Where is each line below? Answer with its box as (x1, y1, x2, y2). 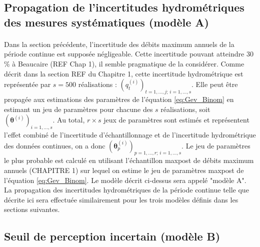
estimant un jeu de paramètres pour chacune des (4, 103, 153, 114)
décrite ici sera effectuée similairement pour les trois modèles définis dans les (4, 194, 238, 204)
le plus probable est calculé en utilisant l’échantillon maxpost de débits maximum (4, 155, 254, 165)
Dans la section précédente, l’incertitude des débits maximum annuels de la (4, 38, 234, 49)
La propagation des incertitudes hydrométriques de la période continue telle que (4, 184, 249, 195)
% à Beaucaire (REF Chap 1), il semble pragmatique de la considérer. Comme (4, 58, 244, 68)
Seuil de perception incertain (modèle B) (4, 228, 220, 244)
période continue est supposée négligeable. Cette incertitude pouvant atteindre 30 (4, 48, 253, 59)
